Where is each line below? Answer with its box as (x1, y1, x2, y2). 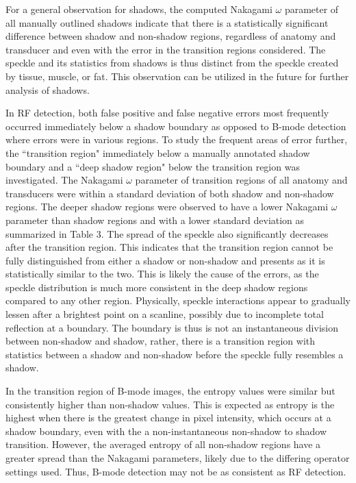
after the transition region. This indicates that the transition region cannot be (5, 240, 333, 254)
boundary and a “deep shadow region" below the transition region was (5, 159, 300, 173)
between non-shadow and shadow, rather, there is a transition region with (5, 334, 316, 348)
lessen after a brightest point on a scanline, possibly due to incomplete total (5, 307, 324, 321)
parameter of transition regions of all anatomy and (135, 173, 348, 187)
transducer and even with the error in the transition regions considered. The (5, 42, 326, 56)
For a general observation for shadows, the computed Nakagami (5, 2, 272, 16)
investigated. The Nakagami (5, 173, 123, 187)
